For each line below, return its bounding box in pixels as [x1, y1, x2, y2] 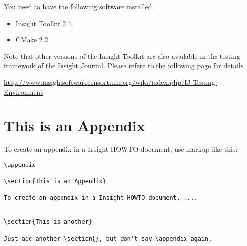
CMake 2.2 [15, 34, 48, 45]
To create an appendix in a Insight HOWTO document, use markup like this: [4, 144, 238, 154]
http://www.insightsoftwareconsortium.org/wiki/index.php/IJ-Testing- [4, 77, 217, 87]
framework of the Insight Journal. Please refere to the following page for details [4, 60, 244, 71]
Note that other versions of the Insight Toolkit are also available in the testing [4, 51, 240, 61]
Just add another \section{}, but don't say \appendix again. [4, 235, 212, 242]
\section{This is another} [4, 219, 92, 226]
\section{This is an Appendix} [4, 178, 106, 185]
